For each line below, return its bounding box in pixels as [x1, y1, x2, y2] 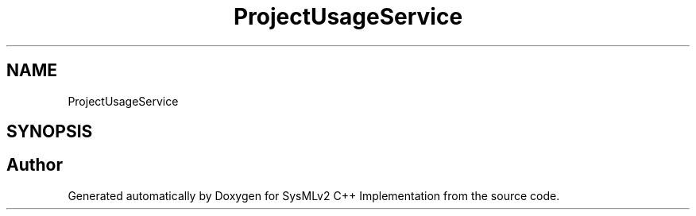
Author [6, 155, 63, 175]
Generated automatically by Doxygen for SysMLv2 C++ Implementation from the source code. [68, 188, 560, 202]
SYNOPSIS [6, 121, 93, 142]
